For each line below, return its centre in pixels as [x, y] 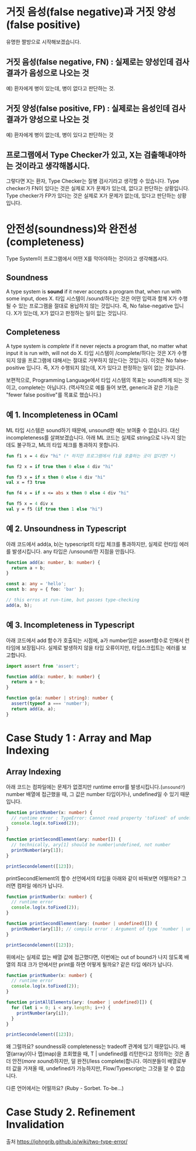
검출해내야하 [165, 155]
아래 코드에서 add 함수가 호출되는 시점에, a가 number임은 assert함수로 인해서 [95, 640]
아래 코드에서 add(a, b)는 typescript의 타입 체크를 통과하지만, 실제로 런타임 [92, 544]
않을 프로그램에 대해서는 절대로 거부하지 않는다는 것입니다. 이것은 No [95, 360]
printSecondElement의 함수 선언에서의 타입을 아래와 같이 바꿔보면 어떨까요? [93, 878]
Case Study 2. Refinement [71, 1112]
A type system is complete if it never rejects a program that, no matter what [97, 346]
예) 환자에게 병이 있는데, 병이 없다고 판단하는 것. [61, 88]
